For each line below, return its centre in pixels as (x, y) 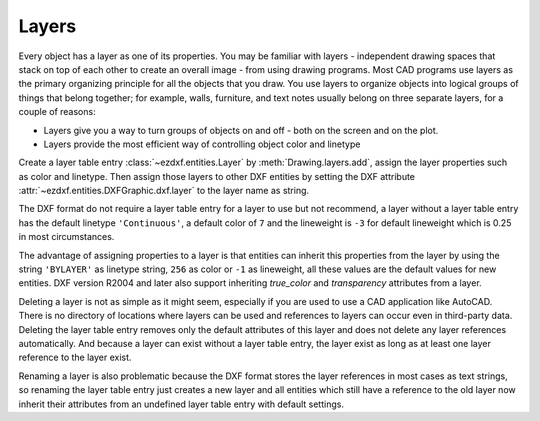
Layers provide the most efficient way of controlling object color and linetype (202, 144)
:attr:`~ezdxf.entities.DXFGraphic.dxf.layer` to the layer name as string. (164, 191)
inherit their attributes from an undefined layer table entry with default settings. (181, 404)
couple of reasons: (57, 112)
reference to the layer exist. (75, 357)
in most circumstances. (66, 237)
